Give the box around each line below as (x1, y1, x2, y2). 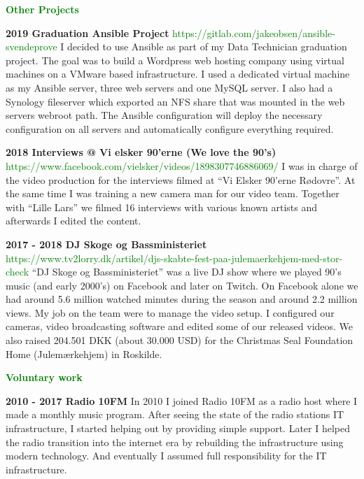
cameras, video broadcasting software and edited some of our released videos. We (6, 319, 353, 334)
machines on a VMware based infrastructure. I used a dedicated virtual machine (6, 66, 350, 81)
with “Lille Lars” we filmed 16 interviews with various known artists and (6, 199, 318, 214)
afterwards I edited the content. (6, 213, 141, 228)
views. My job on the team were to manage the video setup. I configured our (6, 305, 335, 320)
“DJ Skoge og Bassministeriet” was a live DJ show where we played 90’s (31, 264, 342, 279)
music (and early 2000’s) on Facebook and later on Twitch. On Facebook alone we (6, 278, 358, 292)
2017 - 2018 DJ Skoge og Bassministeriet (6, 236, 207, 251)
